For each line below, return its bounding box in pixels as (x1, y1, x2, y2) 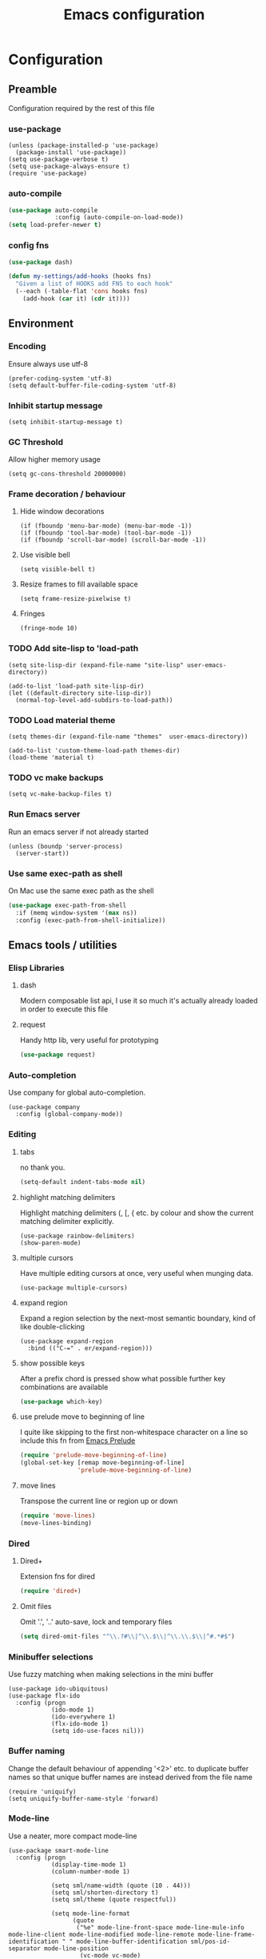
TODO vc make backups (8, 772, 104, 783)
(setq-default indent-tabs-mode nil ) (19, 1178, 146, 1186)
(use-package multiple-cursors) (19, 1284, 128, 1292)
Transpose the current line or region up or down (19, 1496, 178, 1506)
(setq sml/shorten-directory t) (50, 1888, 159, 1897)
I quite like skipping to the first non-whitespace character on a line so (19, 1428, 248, 1437)
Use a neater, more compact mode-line (8, 1831, 137, 1841)
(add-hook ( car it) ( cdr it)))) (22, 295, 130, 303)
